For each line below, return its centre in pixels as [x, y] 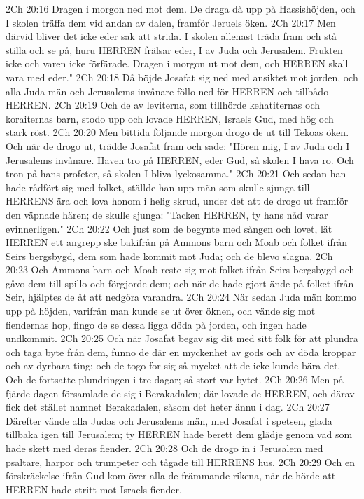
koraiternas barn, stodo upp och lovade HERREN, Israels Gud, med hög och [170, 118]
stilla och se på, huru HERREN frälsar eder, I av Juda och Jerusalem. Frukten [174, 49]
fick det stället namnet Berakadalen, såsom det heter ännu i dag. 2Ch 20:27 [168, 407]
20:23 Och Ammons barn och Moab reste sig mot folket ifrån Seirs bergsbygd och [180, 269]
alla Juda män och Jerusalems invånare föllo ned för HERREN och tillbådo [167, 91]
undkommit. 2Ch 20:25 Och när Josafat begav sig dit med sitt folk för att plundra [182, 338]
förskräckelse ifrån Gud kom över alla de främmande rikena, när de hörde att [171, 476]
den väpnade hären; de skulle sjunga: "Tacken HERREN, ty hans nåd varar [167, 214]
